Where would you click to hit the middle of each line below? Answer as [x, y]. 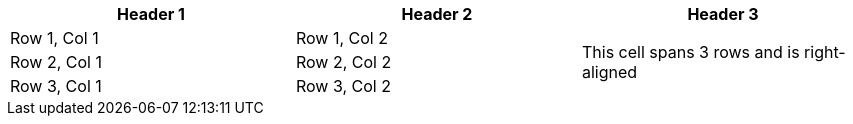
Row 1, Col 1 [54, 38]
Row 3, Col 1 [56, 86]
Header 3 [723, 14]
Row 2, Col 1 [56, 62]
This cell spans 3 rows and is [690, 52]
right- [825, 52]
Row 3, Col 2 [343, 86]
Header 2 [437, 14]
